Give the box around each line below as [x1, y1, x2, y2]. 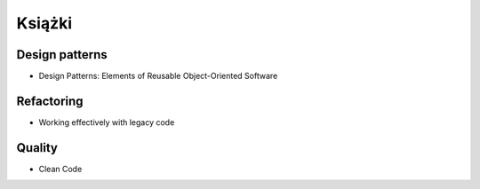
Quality [16, 140, 58, 155]
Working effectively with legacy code [38, 116, 175, 128]
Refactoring [16, 93, 84, 108]
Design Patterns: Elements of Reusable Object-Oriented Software [38, 71, 278, 82]
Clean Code [38, 163, 83, 174]
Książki [16, 13, 73, 33]
